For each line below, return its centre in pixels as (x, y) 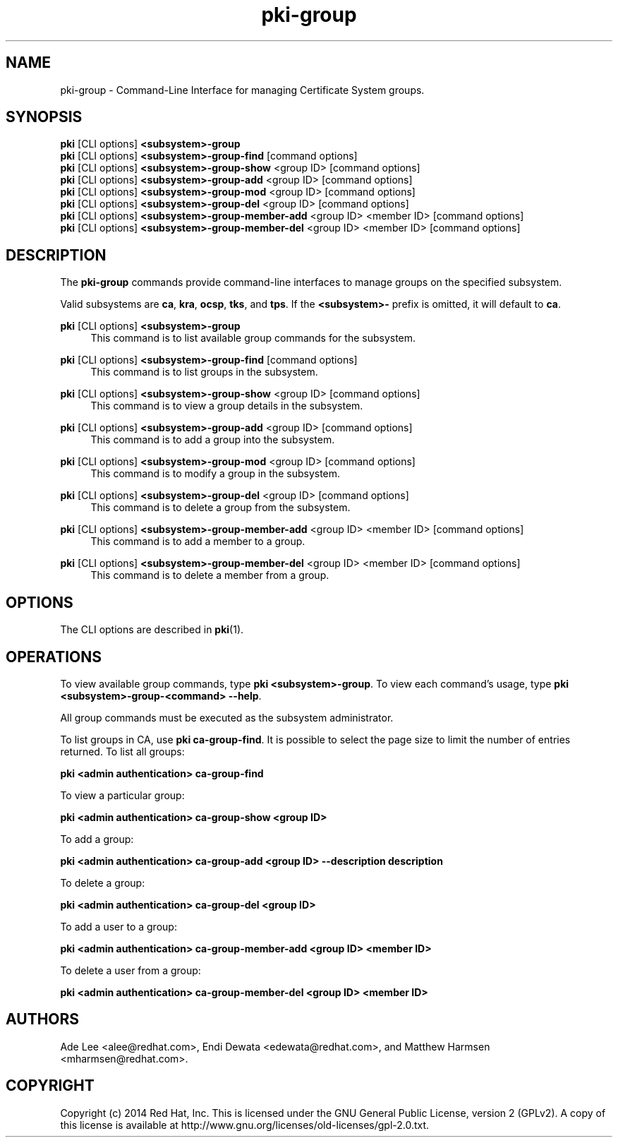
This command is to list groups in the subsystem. (204, 372)
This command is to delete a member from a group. (210, 575)
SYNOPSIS (44, 117)
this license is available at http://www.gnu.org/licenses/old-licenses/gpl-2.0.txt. (245, 1125)
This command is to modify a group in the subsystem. (216, 474)
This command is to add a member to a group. (198, 541)
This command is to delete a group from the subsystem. (220, 508)
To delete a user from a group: (131, 970)
